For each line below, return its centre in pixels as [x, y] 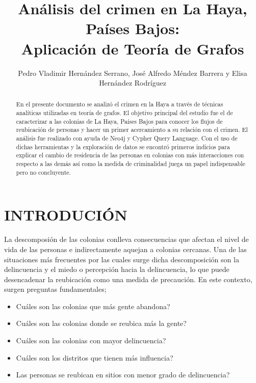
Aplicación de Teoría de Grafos [133, 48]
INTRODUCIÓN [66, 215]
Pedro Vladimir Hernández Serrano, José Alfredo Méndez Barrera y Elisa [133, 73]
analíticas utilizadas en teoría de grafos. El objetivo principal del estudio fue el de [124, 113]
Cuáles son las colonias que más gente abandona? [93, 306]
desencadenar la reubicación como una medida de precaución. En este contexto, [128, 279]
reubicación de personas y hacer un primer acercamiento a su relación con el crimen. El [132, 130]
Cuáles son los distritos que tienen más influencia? [95, 357]
